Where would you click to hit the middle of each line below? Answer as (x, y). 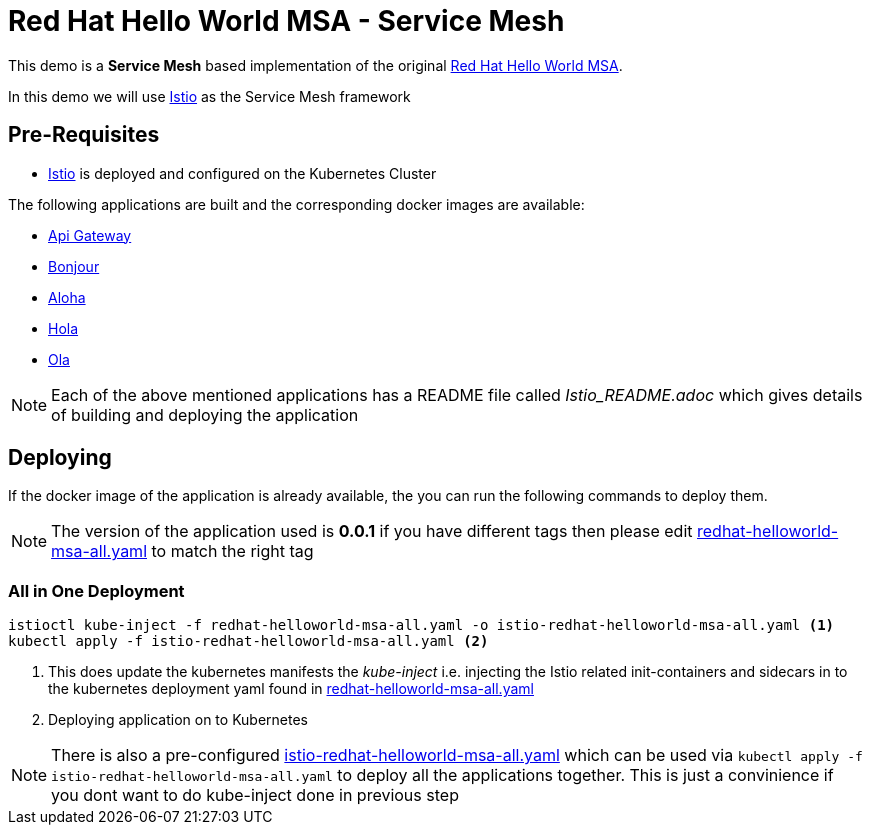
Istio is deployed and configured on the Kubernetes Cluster (242, 173)
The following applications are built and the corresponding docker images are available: (296, 204)
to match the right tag (232, 551)
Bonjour (74, 266)
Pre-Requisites (84, 135)
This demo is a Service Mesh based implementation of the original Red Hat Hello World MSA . (315, 65)
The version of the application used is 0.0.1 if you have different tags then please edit (372, 531)
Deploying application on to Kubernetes (178, 720)
